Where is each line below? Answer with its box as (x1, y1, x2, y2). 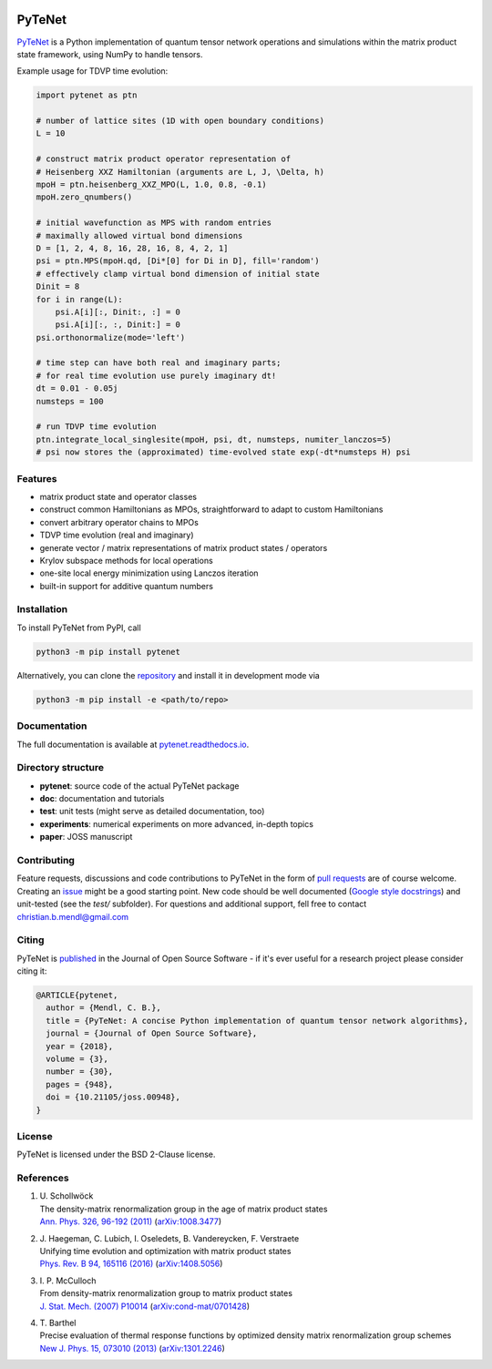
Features (16, 472, 57, 485)
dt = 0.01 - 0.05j (36, 383, 118, 393)
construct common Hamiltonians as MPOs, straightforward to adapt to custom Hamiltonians (39, 504, 384, 515)
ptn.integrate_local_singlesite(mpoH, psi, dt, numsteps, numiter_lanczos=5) (36, 434, 392, 444)
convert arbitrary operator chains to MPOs (39, 516, 200, 527)
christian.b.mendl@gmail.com (16, 911, 129, 922)
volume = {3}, (46, 1054, 109, 1064)
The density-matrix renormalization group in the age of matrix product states (39, 1203, 328, 1214)
